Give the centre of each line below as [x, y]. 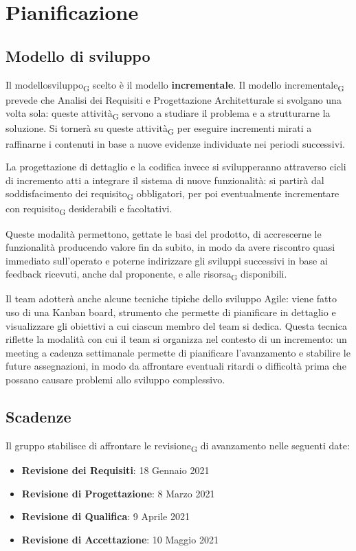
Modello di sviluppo [78, 55]
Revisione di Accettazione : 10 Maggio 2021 [120, 539]
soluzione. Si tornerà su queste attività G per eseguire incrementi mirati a [159, 129]
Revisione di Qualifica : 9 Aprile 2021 [105, 516]
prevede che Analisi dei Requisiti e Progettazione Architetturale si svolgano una [174, 99]
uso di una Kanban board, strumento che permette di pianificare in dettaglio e [171, 312]
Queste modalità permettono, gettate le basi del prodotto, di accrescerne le [164, 233]
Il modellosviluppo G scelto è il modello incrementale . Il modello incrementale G [175, 85]
